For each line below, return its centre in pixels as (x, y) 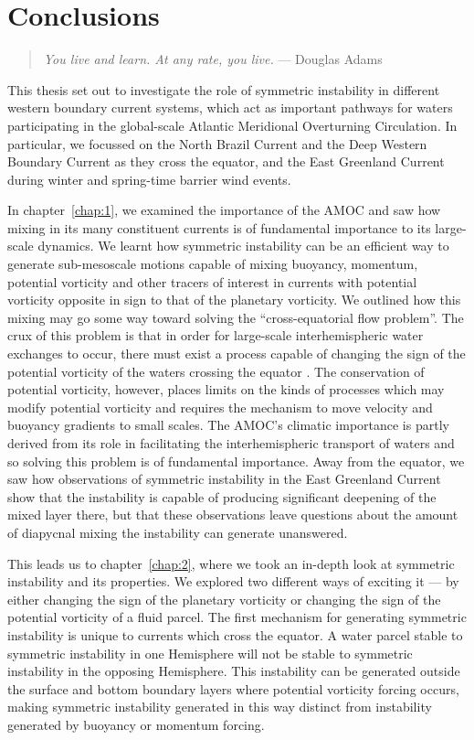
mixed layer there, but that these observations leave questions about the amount (233, 515)
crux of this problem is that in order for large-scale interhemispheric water (216, 335)
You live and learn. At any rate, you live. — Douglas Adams (213, 59)
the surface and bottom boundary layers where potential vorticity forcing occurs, (233, 688)
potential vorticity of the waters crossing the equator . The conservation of (216, 371)
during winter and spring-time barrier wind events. (149, 179)
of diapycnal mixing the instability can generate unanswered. (178, 532)
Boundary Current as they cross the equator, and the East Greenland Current (226, 161)
